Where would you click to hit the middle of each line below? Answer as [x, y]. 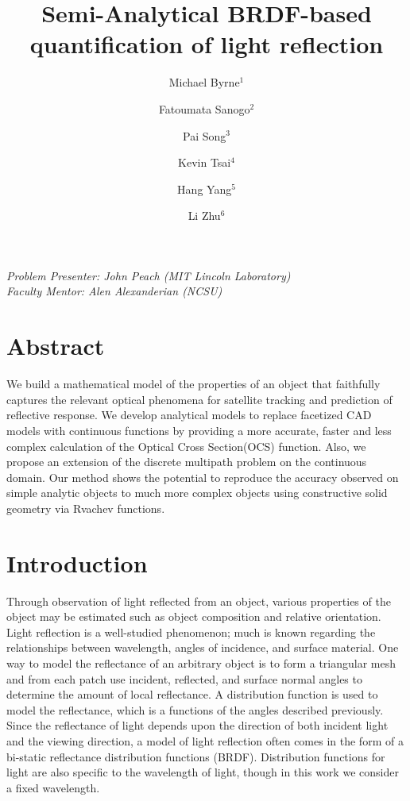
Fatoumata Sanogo [204, 108]
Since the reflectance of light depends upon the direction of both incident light [197, 725]
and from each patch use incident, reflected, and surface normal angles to [184, 678]
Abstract [56, 346]
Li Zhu [204, 216]
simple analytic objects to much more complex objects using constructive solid [197, 493]
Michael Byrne [204, 82]
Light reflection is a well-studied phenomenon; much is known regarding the [191, 632]
